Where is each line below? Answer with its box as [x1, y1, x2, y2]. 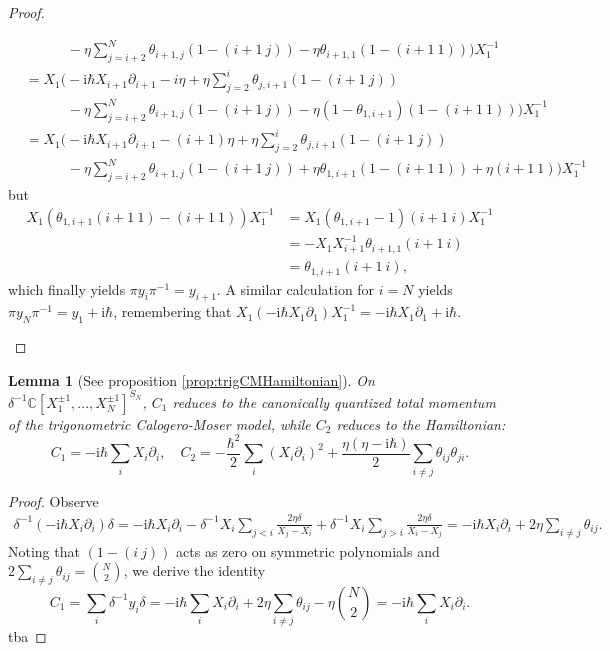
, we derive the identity [123, 560, 266, 581]
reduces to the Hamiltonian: [336, 413, 506, 434]
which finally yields [8, 278, 126, 299]
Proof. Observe [8, 490, 99, 511]
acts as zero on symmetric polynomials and [176, 540, 440, 561]
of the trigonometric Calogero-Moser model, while [8, 413, 311, 434]
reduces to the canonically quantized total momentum [172, 391, 496, 412]
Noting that [8, 540, 80, 561]
